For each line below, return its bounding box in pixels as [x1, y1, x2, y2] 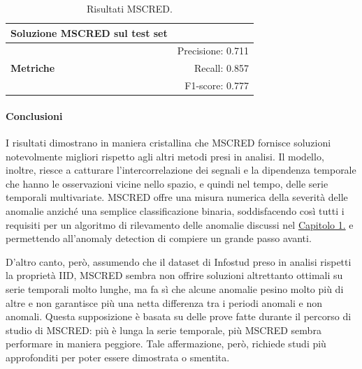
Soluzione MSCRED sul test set [10, 25, 168, 40]
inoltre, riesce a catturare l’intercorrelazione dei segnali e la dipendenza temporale [6, 163, 356, 177]
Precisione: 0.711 [177, 43, 249, 58]
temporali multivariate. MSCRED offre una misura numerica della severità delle [6, 190, 348, 204]
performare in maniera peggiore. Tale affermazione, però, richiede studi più [6, 336, 326, 351]
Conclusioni [6, 108, 63, 123]
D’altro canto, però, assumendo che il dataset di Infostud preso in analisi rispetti [6, 254, 352, 269]
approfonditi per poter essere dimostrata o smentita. [6, 349, 230, 364]
